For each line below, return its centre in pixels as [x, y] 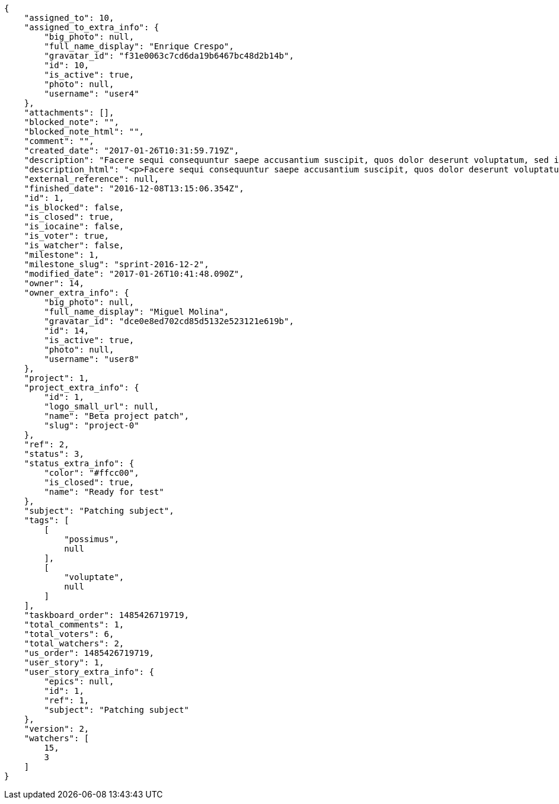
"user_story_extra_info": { [89, 672]
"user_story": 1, [64, 662]
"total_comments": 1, [74, 624]
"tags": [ [47, 520]
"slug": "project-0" [92, 425]
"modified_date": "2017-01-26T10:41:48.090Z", [134, 274]
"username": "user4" [92, 94]
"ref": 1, [67, 700]
